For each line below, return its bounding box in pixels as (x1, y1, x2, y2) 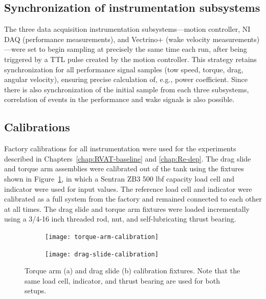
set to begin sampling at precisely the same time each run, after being (28, 44, 247, 54)
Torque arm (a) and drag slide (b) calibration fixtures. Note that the (25, 265, 240, 276)
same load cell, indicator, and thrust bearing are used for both (25, 275, 220, 286)
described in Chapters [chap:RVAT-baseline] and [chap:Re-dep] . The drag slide (4, 153, 251, 164)
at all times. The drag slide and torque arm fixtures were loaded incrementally (4, 203, 250, 214)
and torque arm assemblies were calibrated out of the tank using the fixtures (4, 163, 244, 174)
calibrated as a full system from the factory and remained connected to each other (4, 193, 262, 204)
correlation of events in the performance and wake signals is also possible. (4, 94, 235, 105)
